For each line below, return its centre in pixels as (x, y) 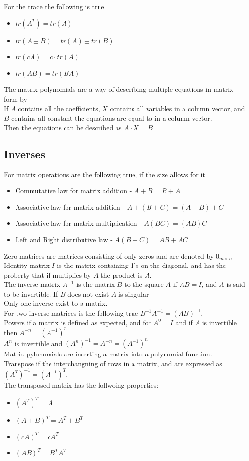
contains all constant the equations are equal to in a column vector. (112, 118)
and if (184, 322)
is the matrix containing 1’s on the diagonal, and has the (141, 265)
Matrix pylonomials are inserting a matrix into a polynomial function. (108, 354)
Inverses (25, 153)
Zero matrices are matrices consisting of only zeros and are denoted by (109, 256)
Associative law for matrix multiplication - (78, 223)
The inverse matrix (32, 284)
